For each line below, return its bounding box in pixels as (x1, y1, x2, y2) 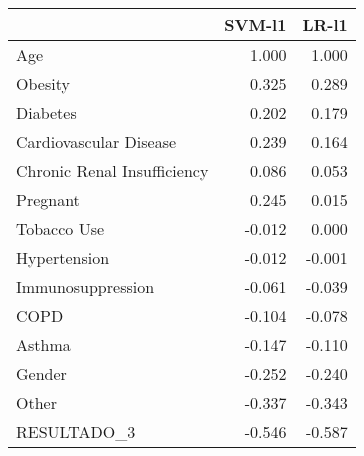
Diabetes (16, 101, 77, 124)
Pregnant (16, 188, 80, 211)
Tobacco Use (16, 217, 105, 240)
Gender (16, 362, 67, 385)
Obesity (16, 72, 70, 95)
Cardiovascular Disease (16, 130, 177, 153)
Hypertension (16, 246, 110, 269)
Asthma (16, 333, 71, 356)
